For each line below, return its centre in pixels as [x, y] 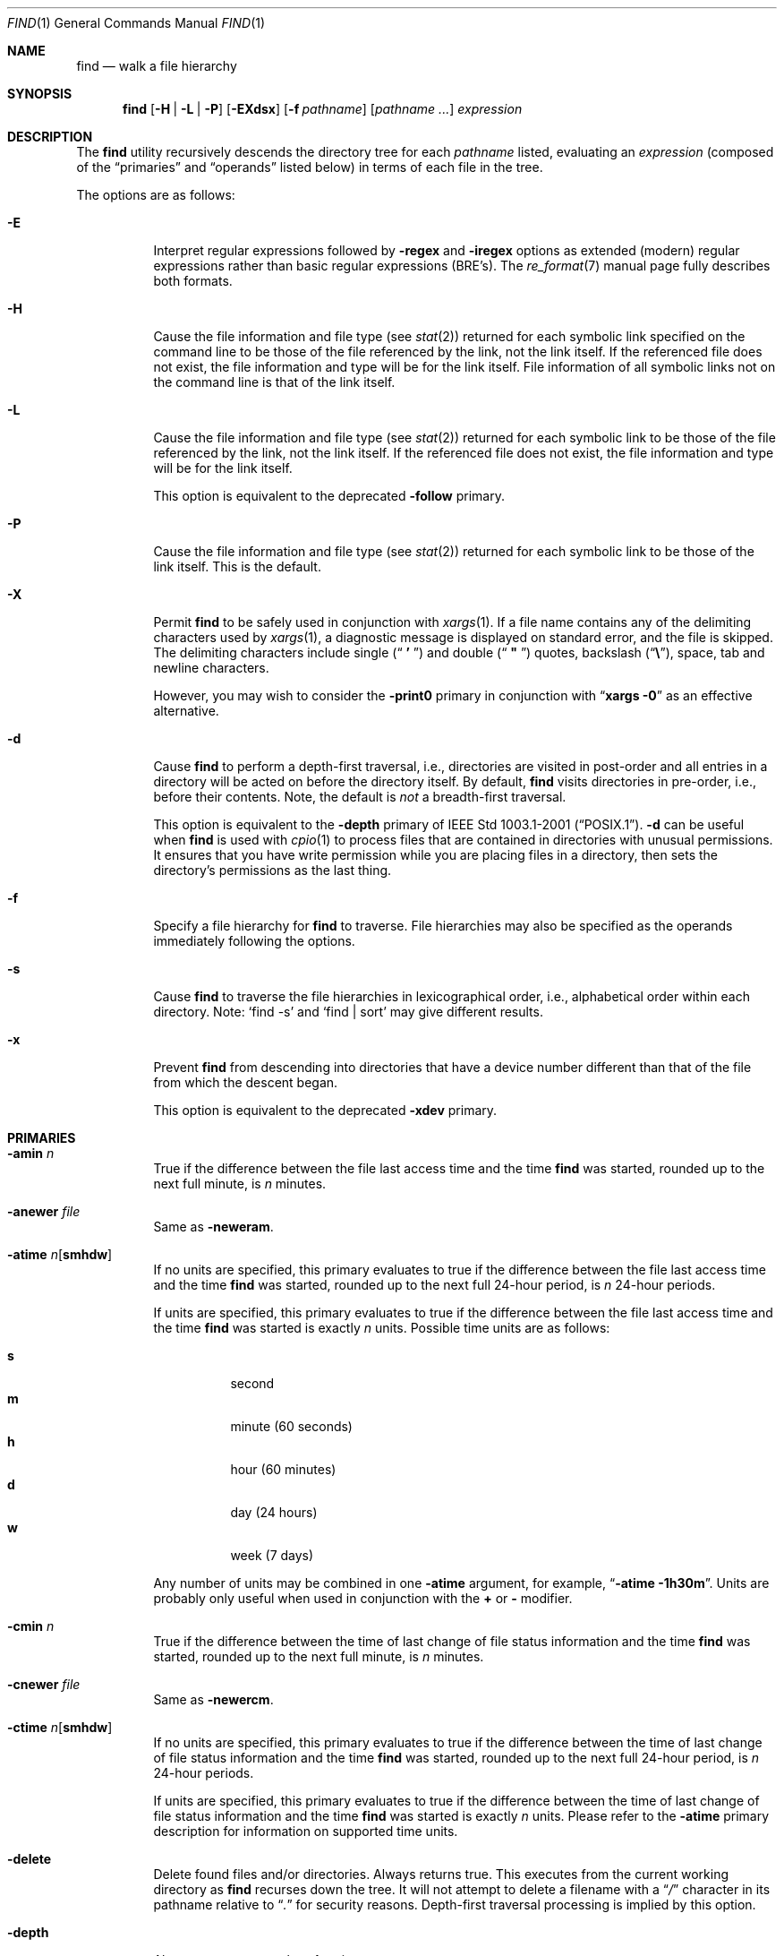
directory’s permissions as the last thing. [273, 870]
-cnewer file [44, 1684]
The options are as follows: [156, 195]
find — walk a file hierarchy [157, 66]
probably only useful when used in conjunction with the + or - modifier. [363, 1598]
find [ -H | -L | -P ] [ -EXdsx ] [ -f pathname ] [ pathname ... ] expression [323, 109]
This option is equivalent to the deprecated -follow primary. [329, 496]
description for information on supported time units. [306, 1831]
